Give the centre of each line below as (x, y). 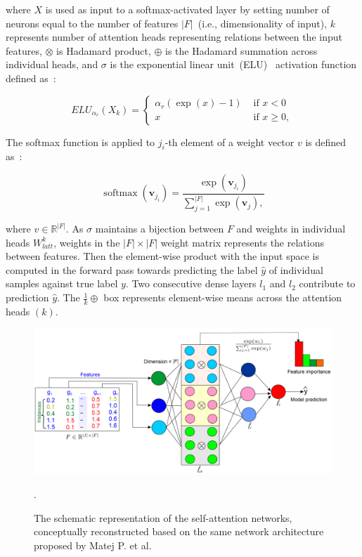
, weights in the (87, 242)
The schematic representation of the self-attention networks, (163, 517)
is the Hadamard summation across (241, 50)
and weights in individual (291, 229)
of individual (296, 269)
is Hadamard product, (104, 50)
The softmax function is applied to (80, 142)
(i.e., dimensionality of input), (263, 23)
